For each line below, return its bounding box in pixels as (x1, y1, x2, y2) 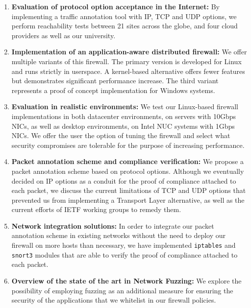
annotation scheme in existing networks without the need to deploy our (11, 230, 226, 240)
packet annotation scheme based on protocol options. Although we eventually (11, 166, 244, 176)
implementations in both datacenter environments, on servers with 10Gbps (11, 111, 236, 121)
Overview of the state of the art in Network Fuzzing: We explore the (11, 275, 242, 285)
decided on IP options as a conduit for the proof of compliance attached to (11, 175, 236, 186)
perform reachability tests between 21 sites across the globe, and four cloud (11, 21, 238, 31)
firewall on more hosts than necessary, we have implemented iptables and (11, 240, 236, 250)
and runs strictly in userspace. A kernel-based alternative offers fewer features (11, 66, 245, 76)
